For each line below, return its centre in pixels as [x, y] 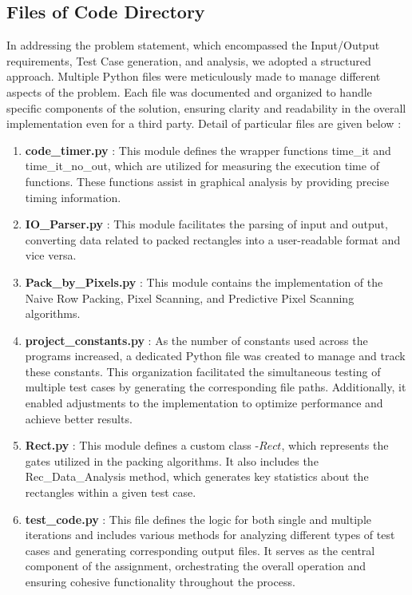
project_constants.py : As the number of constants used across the [196, 340]
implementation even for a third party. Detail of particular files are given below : [204, 123]
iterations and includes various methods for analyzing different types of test [210, 535]
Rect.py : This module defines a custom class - [142, 445]
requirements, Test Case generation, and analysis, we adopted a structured [189, 60]
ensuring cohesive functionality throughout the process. [160, 582]
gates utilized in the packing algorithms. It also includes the [172, 460]
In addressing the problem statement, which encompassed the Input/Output [193, 45]
